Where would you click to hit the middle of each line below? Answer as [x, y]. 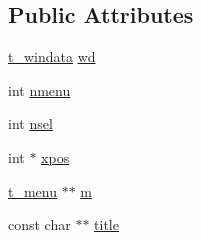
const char [39, 224]
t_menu [32, 190]
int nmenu [39, 89]
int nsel [30, 123]
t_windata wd [52, 56]
